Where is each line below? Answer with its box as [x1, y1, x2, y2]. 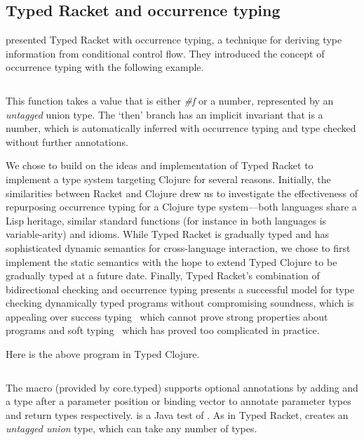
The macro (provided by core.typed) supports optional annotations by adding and [6, 380, 358, 394]
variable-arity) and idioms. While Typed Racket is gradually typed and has [6, 227, 330, 241]
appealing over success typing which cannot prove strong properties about [6, 309, 328, 324]
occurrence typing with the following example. [6, 60, 204, 74]
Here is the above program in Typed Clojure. [6, 347, 200, 361]
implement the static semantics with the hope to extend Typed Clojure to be [6, 254, 337, 269]
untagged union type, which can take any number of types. [6, 421, 257, 436]
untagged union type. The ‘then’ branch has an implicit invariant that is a [6, 107, 323, 121]
